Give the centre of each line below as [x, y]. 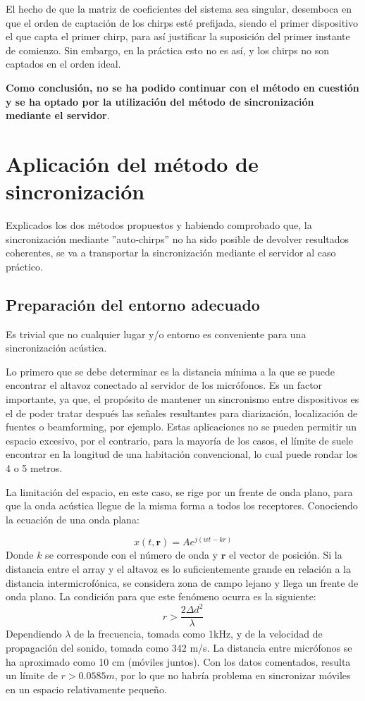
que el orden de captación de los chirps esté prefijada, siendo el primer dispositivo [182, 22]
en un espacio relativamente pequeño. [86, 689]
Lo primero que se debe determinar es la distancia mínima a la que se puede [170, 371]
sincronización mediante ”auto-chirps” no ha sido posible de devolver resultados [178, 238]
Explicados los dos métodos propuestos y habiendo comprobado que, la [159, 225]
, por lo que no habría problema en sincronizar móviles [233, 675]
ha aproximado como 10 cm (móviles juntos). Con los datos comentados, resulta [178, 661]
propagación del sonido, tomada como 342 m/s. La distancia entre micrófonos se [179, 647]
